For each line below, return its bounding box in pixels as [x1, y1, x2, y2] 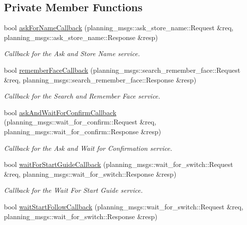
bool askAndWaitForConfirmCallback [4, 107, 116, 117]
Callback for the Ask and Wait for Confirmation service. [4, 143, 172, 153]
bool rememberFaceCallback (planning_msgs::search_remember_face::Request [4, 64, 241, 75]
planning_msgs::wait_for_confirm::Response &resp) [4, 126, 161, 136]
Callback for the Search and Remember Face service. [4, 91, 160, 101]
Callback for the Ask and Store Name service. [4, 48, 140, 59]
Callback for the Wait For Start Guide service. [4, 185, 143, 195]
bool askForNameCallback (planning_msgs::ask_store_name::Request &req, [4, 22, 234, 33]
